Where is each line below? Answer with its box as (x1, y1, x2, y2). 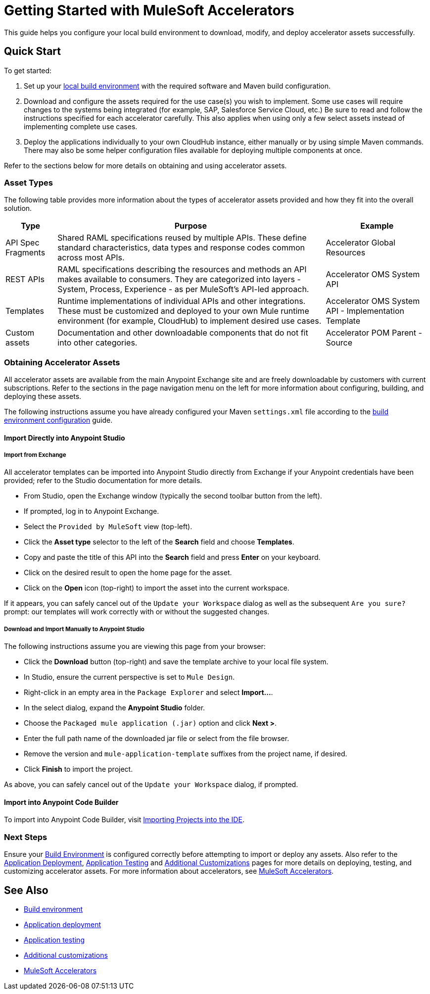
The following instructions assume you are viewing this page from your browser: (4, 642, 266, 651)
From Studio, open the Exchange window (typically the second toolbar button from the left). (24, 492, 322, 500)
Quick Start (4, 45, 61, 58)
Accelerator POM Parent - (326, 328, 422, 338)
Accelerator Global (326, 238, 395, 248)
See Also (4, 884, 48, 896)
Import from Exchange (4, 451, 66, 459)
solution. (4, 204, 32, 213)
